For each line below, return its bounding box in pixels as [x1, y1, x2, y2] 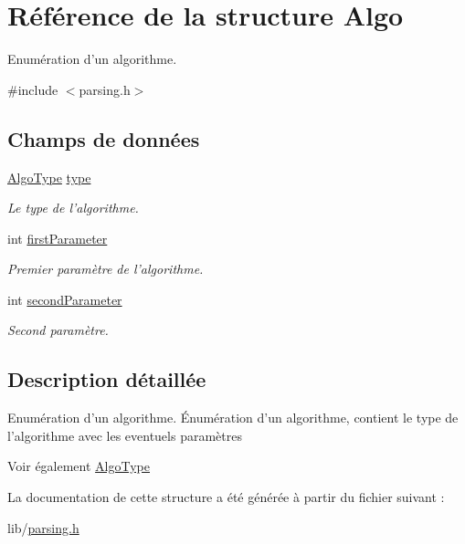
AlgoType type [7, 167, 91, 186]
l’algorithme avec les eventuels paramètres [7, 425, 242, 445]
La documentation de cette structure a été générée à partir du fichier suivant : [7, 487, 445, 507]
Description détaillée [7, 365, 206, 393]
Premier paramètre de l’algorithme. [7, 259, 204, 278]
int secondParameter [7, 289, 122, 309]
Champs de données [7, 124, 200, 152]
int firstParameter [7, 228, 108, 247]
